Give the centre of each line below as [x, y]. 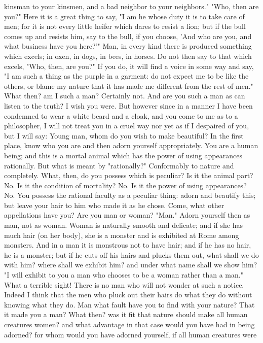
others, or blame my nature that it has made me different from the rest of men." [129, 85]
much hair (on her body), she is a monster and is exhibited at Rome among [122, 235]
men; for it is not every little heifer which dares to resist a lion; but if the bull [125, 26]
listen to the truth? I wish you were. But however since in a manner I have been [128, 105]
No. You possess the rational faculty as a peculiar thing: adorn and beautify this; [130, 195]
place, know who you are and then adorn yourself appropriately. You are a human [131, 145]
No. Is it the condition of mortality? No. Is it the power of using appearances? [125, 185]
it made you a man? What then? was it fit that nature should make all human [126, 314]
